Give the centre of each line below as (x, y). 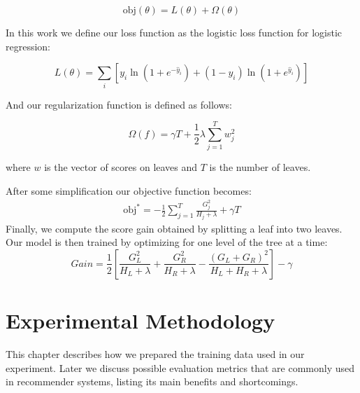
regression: (28, 46)
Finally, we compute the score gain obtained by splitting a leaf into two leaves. (174, 228)
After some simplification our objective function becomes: (129, 190)
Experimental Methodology (141, 320)
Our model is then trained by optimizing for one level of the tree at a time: (167, 242)
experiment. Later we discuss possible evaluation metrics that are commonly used (180, 367)
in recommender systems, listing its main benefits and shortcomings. (152, 381)
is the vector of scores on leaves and (121, 167)
